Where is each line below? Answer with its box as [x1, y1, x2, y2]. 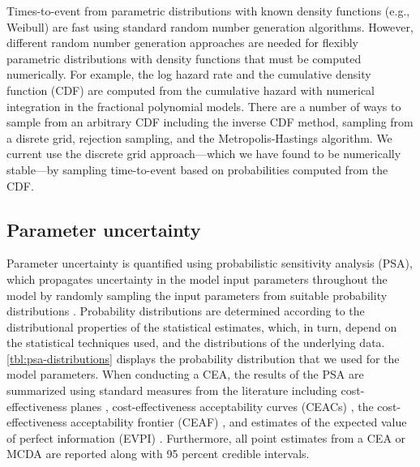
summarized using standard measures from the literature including [6, 382, 337, 399]
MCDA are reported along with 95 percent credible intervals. [6, 445, 310, 462]
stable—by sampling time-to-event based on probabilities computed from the [6, 161, 388, 178]
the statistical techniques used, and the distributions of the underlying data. [6, 334, 385, 351]
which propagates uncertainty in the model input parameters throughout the [6, 270, 388, 287]
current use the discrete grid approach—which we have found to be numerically [6, 145, 401, 162]
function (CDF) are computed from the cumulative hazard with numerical [6, 81, 375, 98]
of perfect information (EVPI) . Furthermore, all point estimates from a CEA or [6, 429, 406, 446]
